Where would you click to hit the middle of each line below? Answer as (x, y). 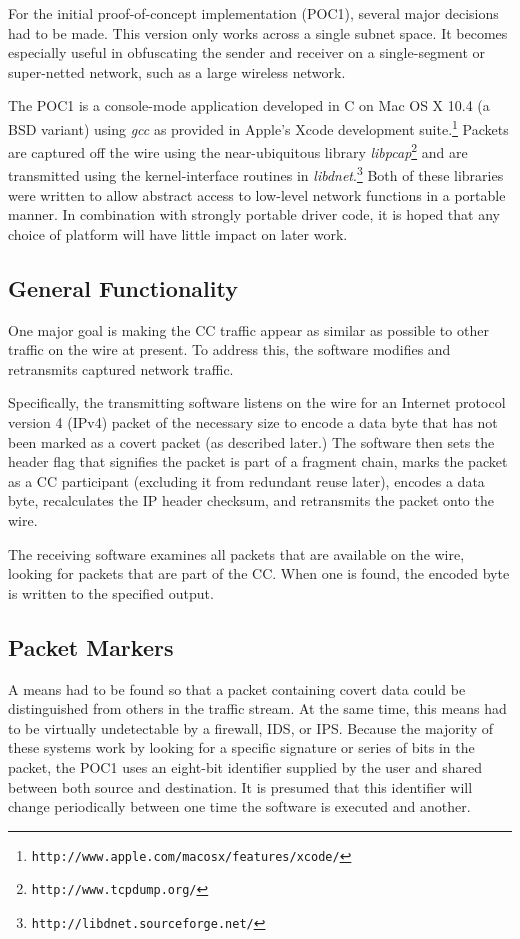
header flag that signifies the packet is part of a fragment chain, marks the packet (258, 461)
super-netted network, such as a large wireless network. (177, 71)
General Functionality (123, 287)
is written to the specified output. (111, 592)
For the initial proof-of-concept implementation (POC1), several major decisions (253, 13)
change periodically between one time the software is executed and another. (239, 806)
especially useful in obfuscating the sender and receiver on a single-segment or (246, 52)
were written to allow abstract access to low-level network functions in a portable (257, 194)
